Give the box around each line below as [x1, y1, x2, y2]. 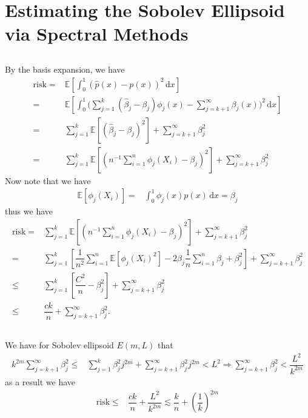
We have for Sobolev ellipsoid [5, 339, 114, 351]
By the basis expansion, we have [5, 62, 125, 75]
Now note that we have [5, 174, 91, 187]
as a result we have [5, 376, 76, 388]
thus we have [5, 205, 53, 217]
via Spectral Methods [5, 21, 189, 46]
